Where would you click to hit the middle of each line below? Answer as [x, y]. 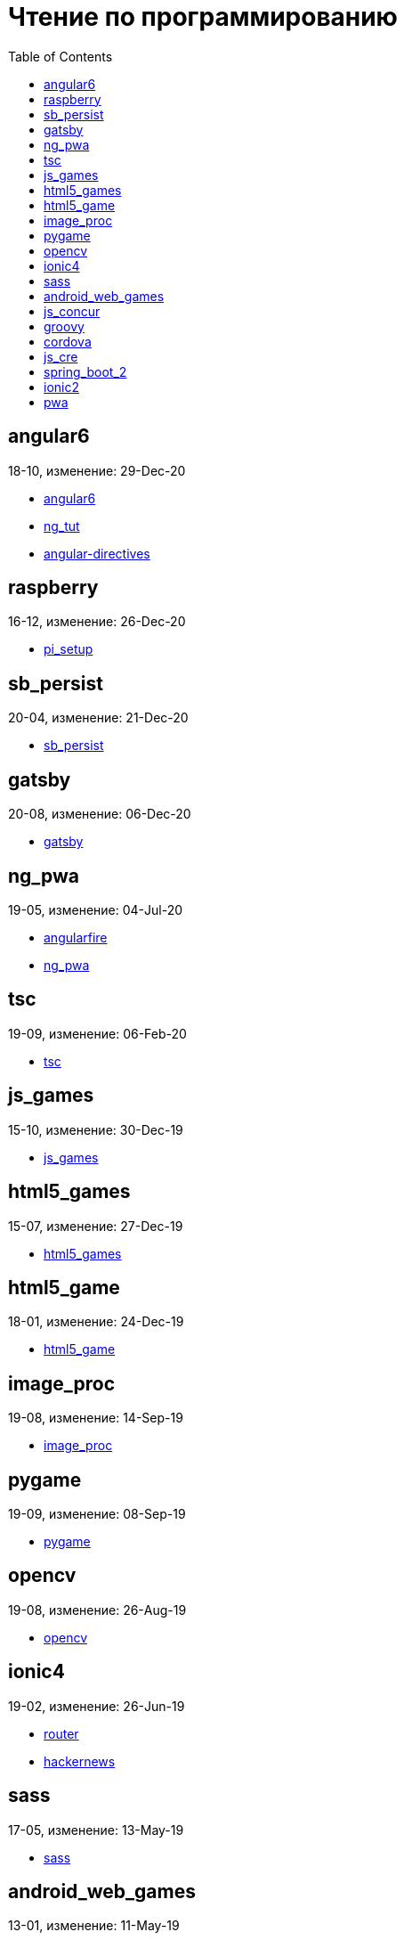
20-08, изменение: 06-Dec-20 [100, 814]
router [61, 1733]
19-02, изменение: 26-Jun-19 [97, 1706]
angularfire [76, 937]
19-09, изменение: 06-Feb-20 [97, 1033]
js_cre [61, 356]
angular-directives [97, 553]
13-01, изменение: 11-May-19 [94, 1926]
